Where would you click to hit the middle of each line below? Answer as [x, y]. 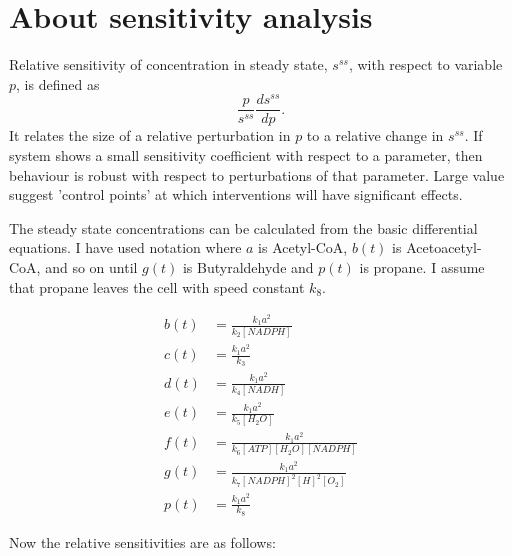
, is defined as [58, 83]
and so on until [91, 267]
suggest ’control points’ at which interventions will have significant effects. [236, 194]
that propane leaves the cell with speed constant [157, 286]
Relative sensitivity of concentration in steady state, [168, 64]
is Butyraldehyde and [248, 267]
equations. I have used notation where [125, 247]
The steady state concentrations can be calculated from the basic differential [243, 227]
